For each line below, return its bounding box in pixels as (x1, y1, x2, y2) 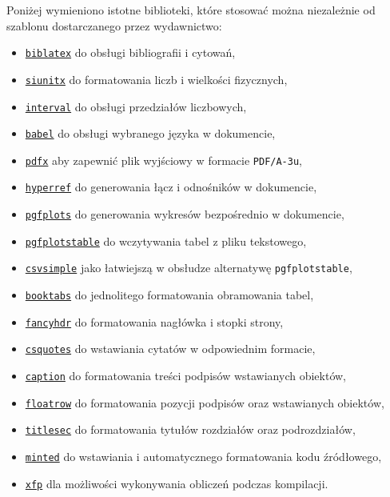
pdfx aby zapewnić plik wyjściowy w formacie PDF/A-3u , (25, 151, 302, 168)
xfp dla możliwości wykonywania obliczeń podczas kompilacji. (25, 475, 328, 491)
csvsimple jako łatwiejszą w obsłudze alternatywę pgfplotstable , (25, 259, 352, 276)
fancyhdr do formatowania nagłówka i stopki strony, (25, 313, 284, 330)
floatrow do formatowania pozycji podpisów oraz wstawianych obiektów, (25, 394, 384, 411)
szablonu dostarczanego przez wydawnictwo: (6, 17, 222, 34)
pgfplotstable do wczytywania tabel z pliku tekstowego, (25, 232, 307, 249)
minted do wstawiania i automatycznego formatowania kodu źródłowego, (25, 448, 382, 465)
